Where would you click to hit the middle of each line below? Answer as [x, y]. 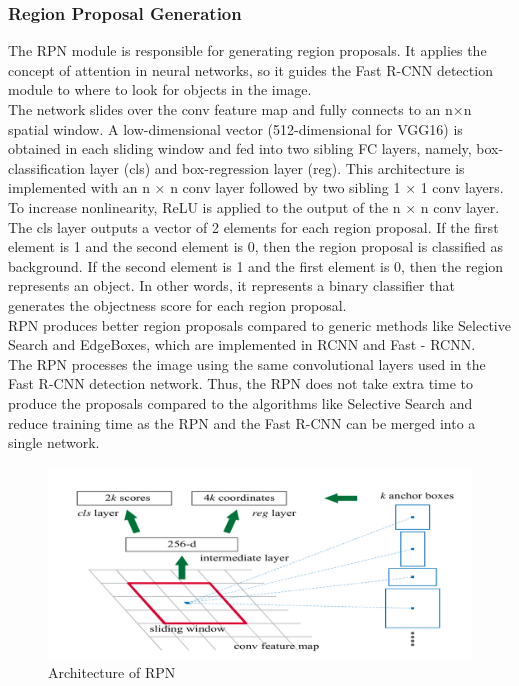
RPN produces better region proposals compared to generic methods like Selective [259, 324]
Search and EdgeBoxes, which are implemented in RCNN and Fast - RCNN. [242, 344]
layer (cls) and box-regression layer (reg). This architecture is [277, 167]
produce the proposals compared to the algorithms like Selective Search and [240, 402]
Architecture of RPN [112, 672]
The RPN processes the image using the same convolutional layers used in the [247, 363]
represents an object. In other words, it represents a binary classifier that [231, 285]
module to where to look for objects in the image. [160, 89]
